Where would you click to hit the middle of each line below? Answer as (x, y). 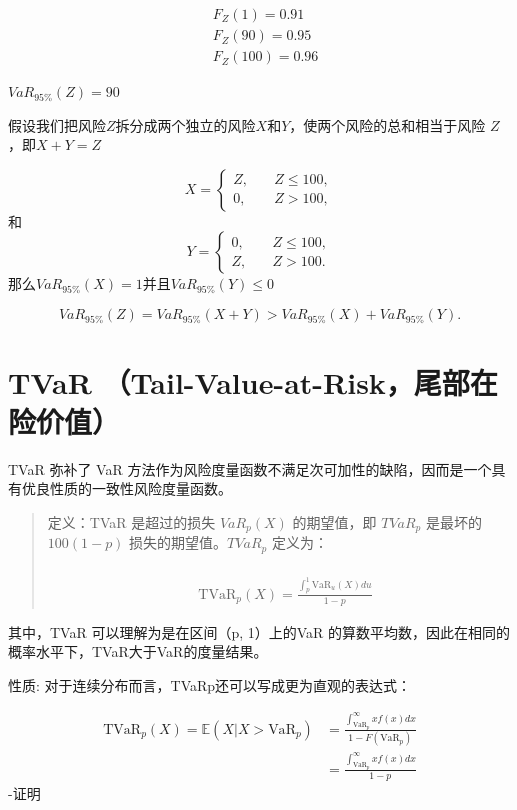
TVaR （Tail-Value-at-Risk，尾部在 (253, 381)
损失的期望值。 (178, 542)
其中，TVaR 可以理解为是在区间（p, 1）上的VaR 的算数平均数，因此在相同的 (259, 631)
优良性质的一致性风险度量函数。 (126, 488)
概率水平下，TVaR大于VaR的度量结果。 (138, 651)
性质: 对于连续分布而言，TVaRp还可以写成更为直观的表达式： (210, 684)
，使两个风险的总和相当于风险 (387, 124)
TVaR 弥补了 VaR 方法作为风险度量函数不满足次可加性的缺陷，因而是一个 (250, 468)
